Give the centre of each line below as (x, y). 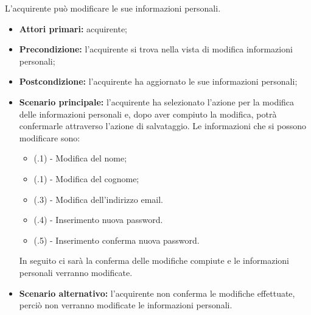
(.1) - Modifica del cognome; (86, 178)
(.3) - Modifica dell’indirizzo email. (98, 199)
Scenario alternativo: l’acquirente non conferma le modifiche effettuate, (157, 293)
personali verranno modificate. (76, 272)
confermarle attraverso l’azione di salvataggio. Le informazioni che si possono (163, 126)
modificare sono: (50, 137)
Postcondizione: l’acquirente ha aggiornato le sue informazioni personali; (158, 81)
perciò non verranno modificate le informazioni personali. (126, 305)
